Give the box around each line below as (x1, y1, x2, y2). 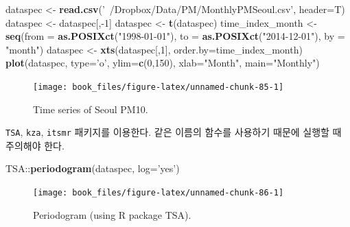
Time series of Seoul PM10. (33, 101, 148, 116)
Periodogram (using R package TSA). (33, 207, 191, 222)
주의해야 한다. (5, 138, 65, 152)
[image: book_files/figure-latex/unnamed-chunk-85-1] (33, 82, 284, 92)
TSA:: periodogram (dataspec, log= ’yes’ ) (5, 161, 180, 176)
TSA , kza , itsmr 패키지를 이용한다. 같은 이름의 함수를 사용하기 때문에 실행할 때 (5, 125, 342, 139)
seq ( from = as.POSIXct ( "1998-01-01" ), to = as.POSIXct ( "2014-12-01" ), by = (5, 29, 345, 43)
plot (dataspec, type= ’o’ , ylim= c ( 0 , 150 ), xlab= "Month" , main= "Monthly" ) (5, 56, 320, 70)
